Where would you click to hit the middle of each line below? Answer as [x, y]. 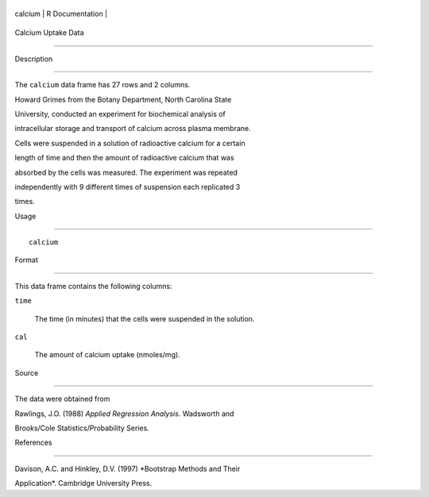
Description [34, 59]
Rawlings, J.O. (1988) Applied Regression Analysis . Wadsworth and [124, 414]
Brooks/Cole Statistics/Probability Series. [82, 428]
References [33, 443]
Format [27, 260]
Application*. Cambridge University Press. [83, 484]
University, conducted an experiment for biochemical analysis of [120, 114]
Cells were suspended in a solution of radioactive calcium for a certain [130, 143]
